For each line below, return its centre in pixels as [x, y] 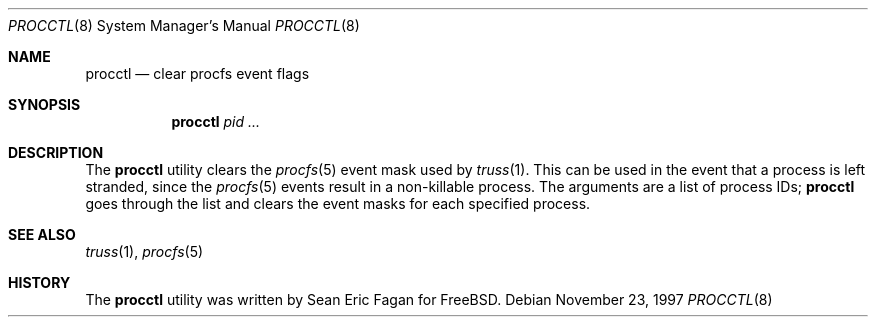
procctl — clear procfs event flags [197, 73]
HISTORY [39, 282]
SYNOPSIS [44, 104]
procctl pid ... [216, 121]
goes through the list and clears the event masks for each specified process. [338, 203]
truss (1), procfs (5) [144, 251]
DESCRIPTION [56, 152]
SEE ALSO [42, 234]
